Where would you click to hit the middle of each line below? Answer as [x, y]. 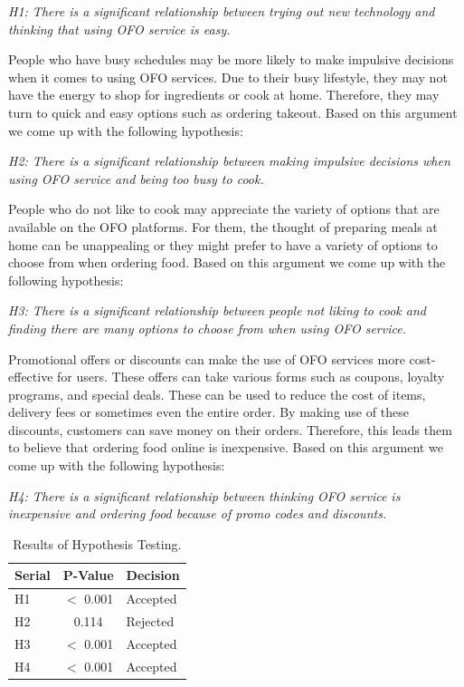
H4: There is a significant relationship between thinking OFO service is [204, 495]
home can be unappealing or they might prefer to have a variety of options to [223, 244]
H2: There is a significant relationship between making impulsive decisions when [229, 161]
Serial [33, 575]
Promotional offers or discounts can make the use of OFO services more [207, 358]
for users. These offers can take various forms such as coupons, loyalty [251, 377]
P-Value [88, 575]
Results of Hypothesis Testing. [97, 543]
